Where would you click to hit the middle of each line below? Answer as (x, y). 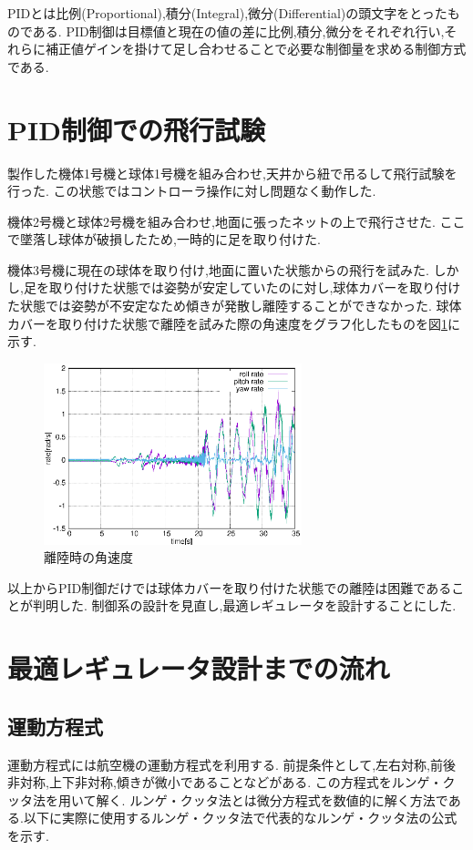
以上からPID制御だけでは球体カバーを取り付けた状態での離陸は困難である (230, 587)
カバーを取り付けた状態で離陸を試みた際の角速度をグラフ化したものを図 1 (227, 323)
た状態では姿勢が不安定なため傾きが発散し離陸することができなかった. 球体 (235, 306)
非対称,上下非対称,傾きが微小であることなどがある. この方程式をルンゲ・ (225, 782)
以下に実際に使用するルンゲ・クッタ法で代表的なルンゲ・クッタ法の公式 (240, 818)
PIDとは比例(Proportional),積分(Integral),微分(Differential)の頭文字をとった (227, 13)
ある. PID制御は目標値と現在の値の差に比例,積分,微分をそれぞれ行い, (238, 31)
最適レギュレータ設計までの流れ (199, 668)
